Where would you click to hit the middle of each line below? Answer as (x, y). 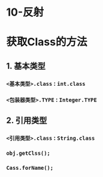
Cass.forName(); (30, 168)
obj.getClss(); (28, 153)
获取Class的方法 (47, 42)
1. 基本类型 (26, 66)
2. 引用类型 (27, 120)
